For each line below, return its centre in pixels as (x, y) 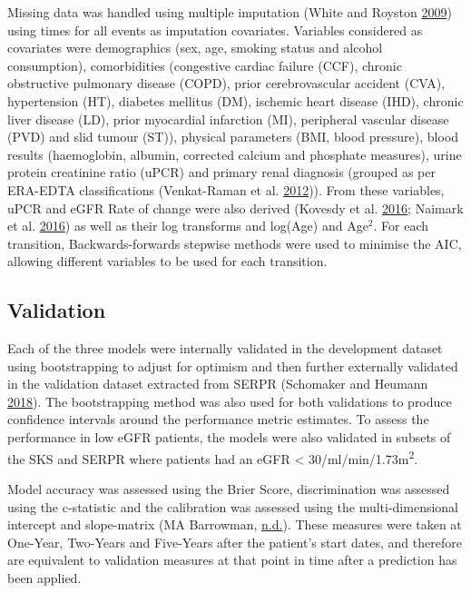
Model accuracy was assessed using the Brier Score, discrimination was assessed (229, 488)
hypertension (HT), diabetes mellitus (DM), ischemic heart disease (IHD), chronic (235, 100)
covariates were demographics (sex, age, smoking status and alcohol (195, 48)
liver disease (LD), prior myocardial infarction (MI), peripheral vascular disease (228, 119)
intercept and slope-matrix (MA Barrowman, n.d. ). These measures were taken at (235, 524)
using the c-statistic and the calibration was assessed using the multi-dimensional (233, 506)
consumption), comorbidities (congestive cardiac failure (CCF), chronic (205, 65)
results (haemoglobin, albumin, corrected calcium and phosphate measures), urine (235, 154)
